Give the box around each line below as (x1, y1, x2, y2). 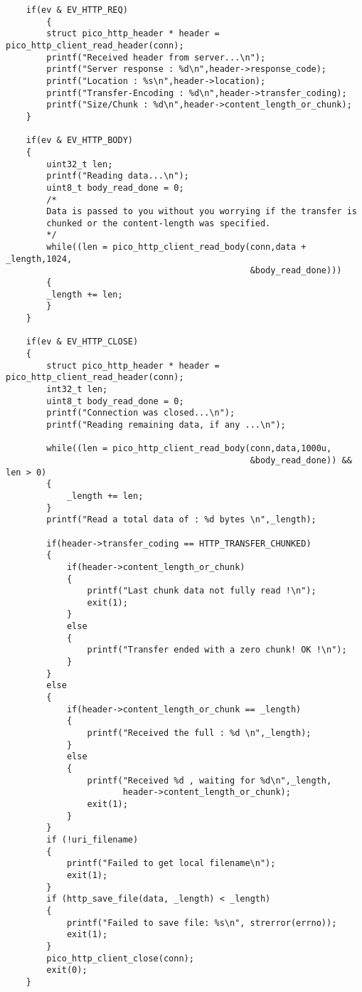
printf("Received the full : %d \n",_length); (87, 728, 312, 739)
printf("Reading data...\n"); (46, 171, 189, 181)
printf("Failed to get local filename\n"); (66, 858, 276, 869)
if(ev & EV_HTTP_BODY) (26, 135, 133, 146)
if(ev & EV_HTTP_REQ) (26, 5, 128, 15)
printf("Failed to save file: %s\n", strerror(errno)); (66, 917, 337, 928)
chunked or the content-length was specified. (46, 218, 271, 228)
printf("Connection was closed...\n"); (46, 408, 235, 418)
